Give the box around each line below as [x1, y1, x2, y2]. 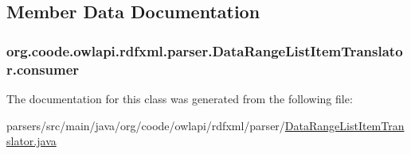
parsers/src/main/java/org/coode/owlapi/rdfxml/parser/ [6, 117, 285, 133]
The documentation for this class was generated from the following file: [6, 90, 353, 106]
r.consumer [6, 59, 80, 79]
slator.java [6, 133, 57, 149]
